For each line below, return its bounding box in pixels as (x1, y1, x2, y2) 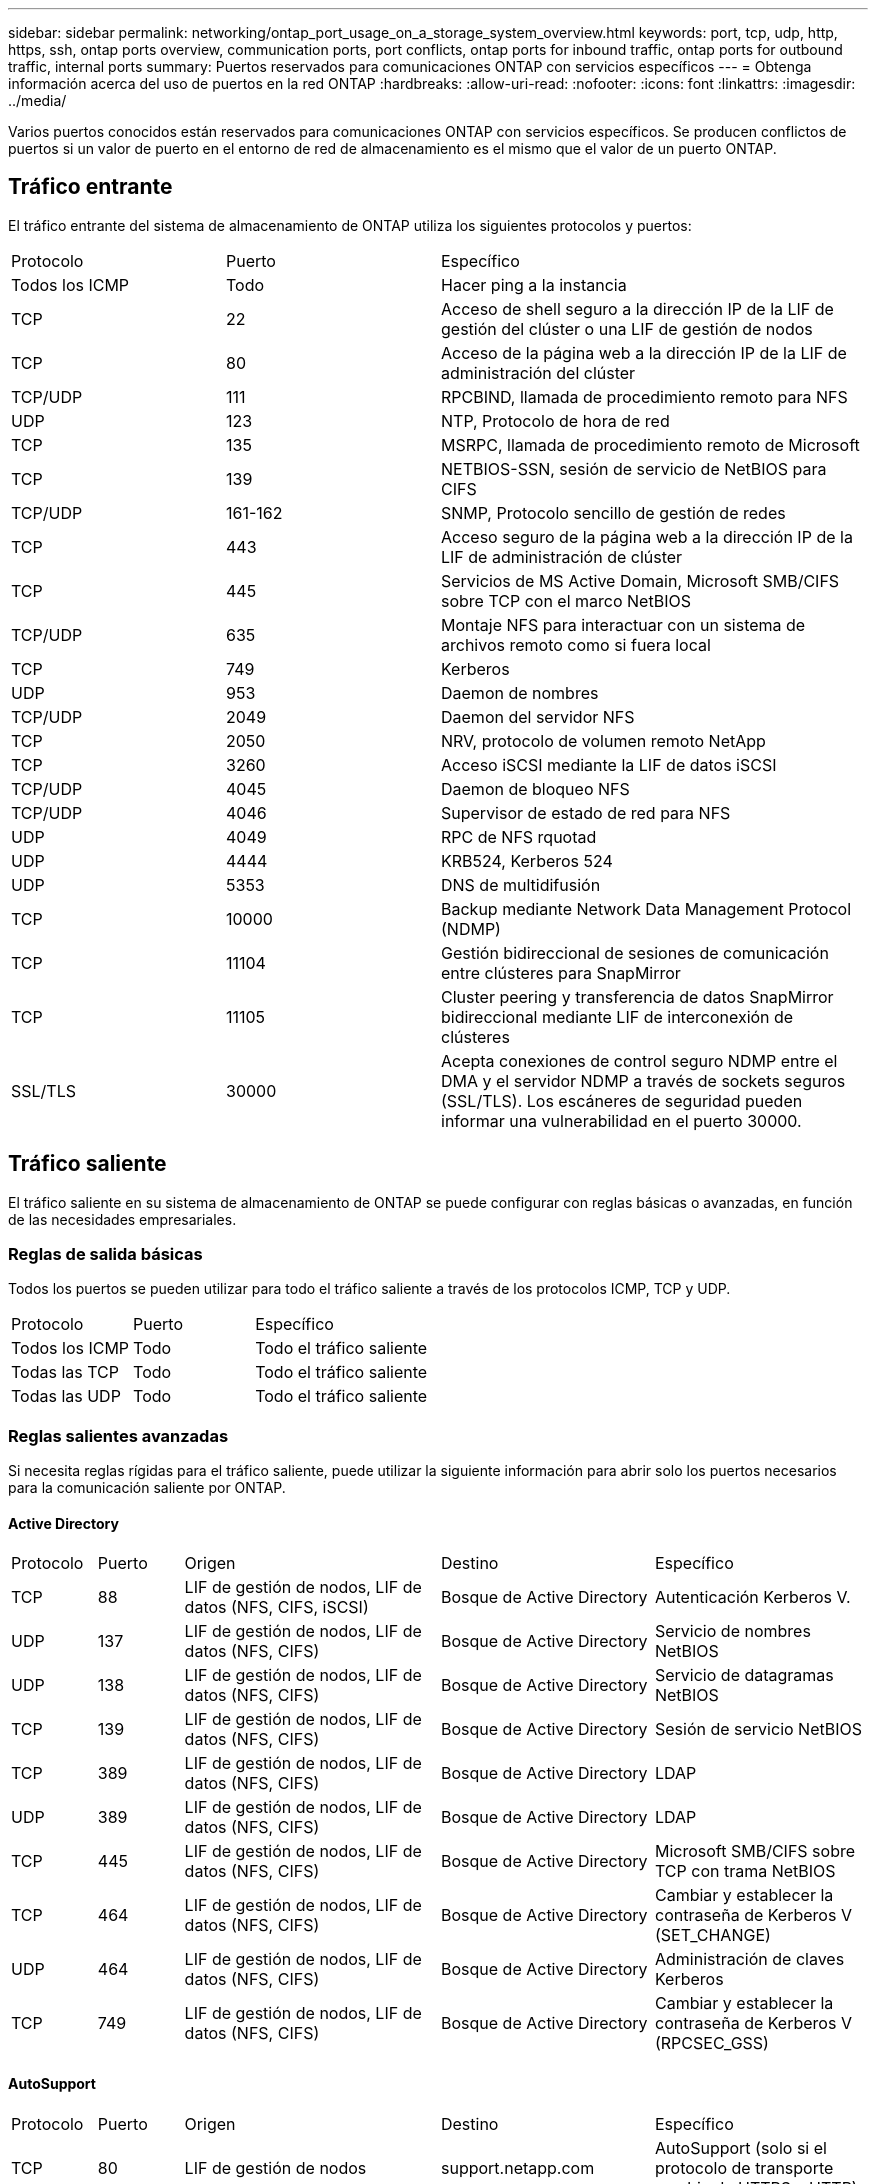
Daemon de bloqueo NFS (441, 778, 630, 799)
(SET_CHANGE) (654, 1925, 771, 1946)
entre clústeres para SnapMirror (441, 962, 681, 983)
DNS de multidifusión (441, 874, 601, 895)
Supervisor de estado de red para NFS (441, 802, 731, 823)
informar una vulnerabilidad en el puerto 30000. (441, 1110, 802, 1131)
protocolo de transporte (654, 2157, 834, 2178)
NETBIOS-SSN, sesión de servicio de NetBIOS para (441, 458, 827, 479)
